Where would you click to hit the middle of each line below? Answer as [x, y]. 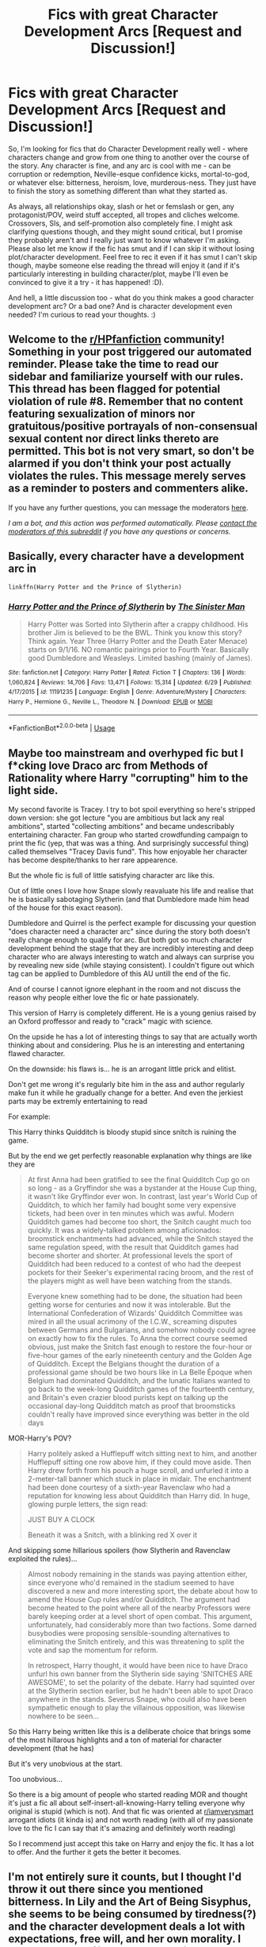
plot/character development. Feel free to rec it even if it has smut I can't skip [133, 256]
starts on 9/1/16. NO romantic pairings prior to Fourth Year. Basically [138, 650]
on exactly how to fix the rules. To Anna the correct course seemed [137, 1338]
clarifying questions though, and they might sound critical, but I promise [125, 231]
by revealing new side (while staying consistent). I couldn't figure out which [131, 965]
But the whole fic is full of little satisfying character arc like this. [112, 875]
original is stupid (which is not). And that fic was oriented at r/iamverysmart [131, 1811]
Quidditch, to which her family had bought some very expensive [132, 1205]
